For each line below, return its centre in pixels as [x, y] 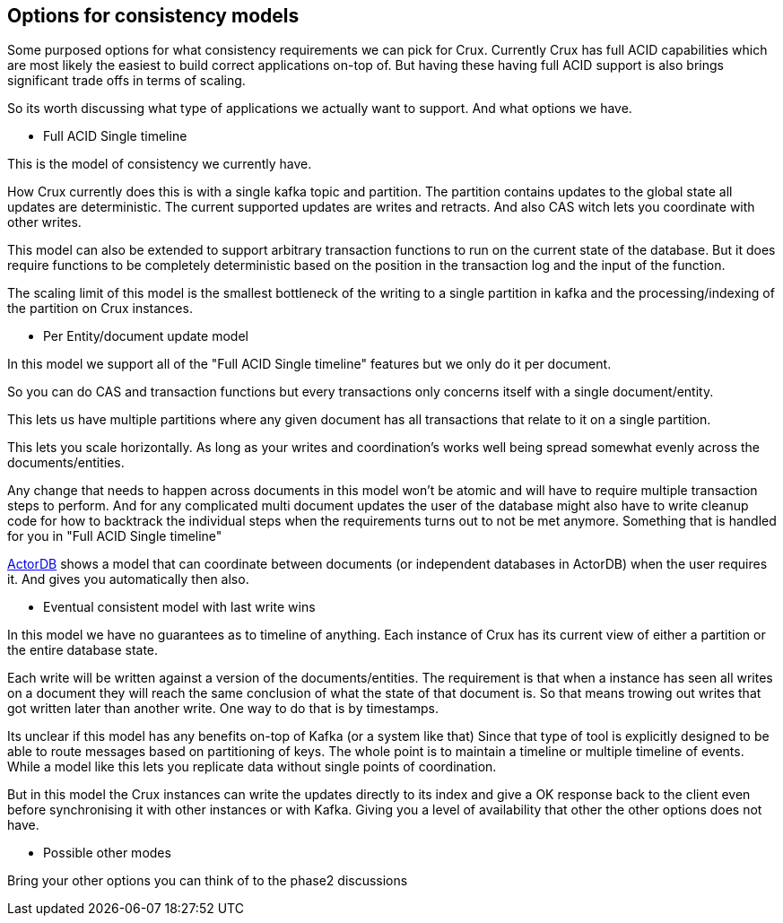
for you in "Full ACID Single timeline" [115, 536]
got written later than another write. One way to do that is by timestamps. [223, 709]
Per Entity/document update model [146, 336]
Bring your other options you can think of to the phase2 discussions [208, 881]
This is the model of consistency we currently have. [160, 164]
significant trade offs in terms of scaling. [126, 81]
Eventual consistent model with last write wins [179, 607]
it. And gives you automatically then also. [128, 579]
